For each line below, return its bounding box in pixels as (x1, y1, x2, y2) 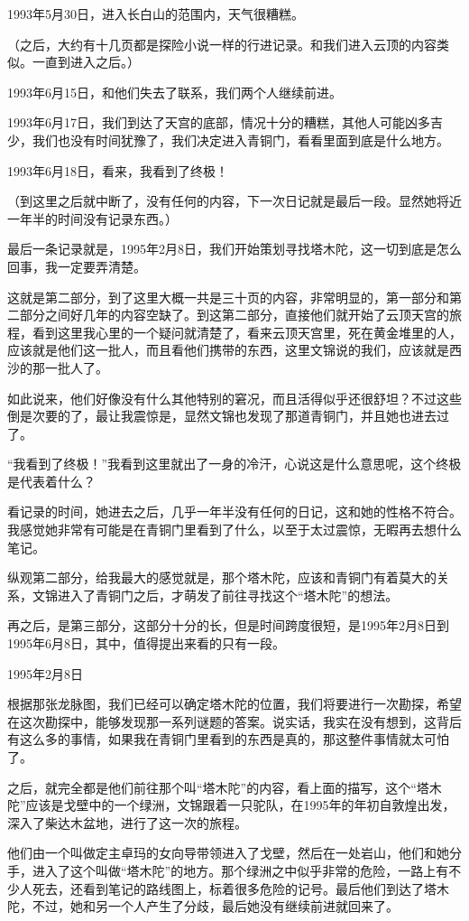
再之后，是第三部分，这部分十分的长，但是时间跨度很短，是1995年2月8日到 (7, 616, 449, 635)
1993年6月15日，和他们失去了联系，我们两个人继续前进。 (7, 82, 342, 101)
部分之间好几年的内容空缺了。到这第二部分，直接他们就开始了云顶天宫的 (19, 305, 449, 324)
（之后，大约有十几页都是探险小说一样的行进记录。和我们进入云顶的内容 (7, 34, 437, 53)
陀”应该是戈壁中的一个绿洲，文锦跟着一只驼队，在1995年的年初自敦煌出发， (7, 795, 455, 814)
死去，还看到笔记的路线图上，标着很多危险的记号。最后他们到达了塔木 (32, 879, 449, 898)
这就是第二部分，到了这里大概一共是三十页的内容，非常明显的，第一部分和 (7, 287, 449, 306)
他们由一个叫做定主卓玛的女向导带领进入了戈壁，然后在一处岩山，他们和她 (7, 843, 449, 862)
